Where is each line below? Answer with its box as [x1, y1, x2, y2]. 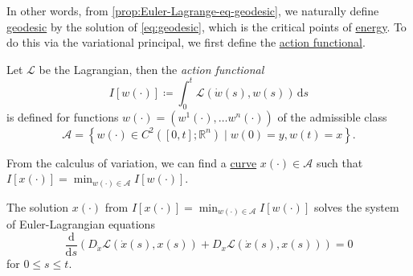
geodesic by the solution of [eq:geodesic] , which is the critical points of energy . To [6, 18, 407, 35]
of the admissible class [277, 108, 387, 125]
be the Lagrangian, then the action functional [39, 60, 264, 77]
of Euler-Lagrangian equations [6, 216, 155, 233]
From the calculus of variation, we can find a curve [6, 154, 257, 171]
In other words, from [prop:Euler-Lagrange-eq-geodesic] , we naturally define [6, 2, 379, 19]
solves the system [313, 198, 399, 215]
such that [316, 154, 363, 171]
